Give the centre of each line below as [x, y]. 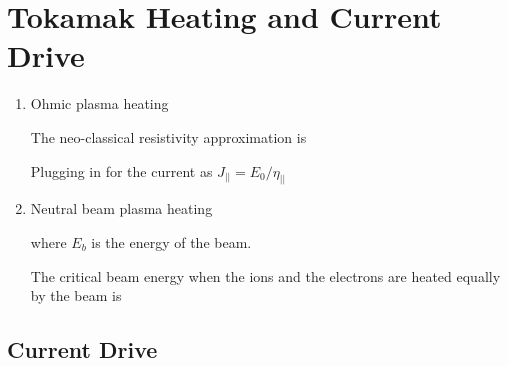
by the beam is [76, 295]
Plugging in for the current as [121, 170]
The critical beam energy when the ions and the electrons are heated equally [265, 275]
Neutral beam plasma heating [121, 208]
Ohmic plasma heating [99, 103]
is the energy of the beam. [171, 241]
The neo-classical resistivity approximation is [168, 136]
